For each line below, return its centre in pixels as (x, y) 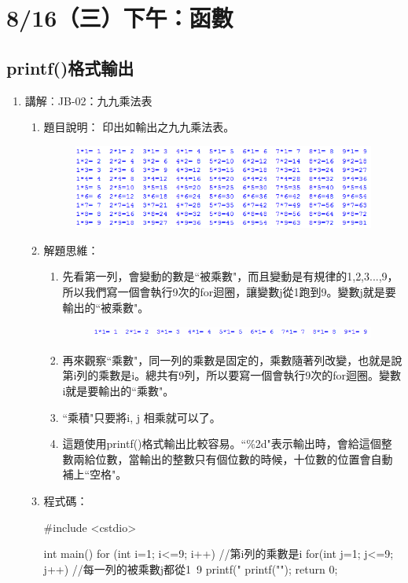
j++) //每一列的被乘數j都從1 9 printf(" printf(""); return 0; (191, 568)
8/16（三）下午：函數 (120, 18)
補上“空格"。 (95, 474)
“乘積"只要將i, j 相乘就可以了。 (142, 417)
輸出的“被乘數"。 (106, 307)
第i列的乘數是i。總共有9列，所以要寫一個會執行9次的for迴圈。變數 (232, 375)
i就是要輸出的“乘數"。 (118, 391)
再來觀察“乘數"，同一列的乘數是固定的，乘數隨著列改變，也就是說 (232, 359)
